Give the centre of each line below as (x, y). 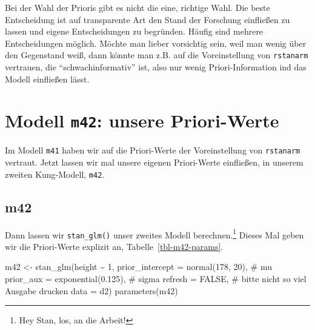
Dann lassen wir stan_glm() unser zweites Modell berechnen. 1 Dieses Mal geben (154, 234)
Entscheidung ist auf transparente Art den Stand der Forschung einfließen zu (148, 19)
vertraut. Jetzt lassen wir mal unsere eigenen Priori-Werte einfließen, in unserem (154, 162)
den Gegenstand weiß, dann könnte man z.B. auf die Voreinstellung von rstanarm (157, 55)
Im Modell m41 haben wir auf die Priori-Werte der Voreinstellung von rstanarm (153, 150)
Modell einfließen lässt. (47, 79)
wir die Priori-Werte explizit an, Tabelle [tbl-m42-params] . (114, 246)
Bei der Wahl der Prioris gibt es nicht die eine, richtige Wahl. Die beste (138, 7)
